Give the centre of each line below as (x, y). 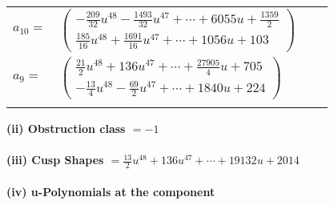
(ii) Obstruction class (66, 128)
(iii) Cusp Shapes (55, 160)
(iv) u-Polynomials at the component (111, 191)
